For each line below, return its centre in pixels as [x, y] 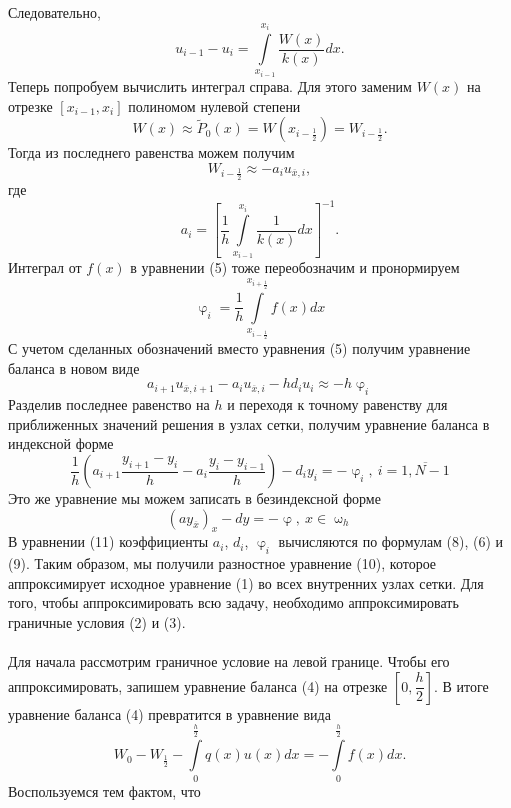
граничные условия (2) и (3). [97, 622]
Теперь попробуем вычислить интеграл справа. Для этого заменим [210, 86]
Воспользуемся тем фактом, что [104, 790]
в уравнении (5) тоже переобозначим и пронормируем [295, 267]
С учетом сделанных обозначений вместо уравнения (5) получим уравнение [239, 348]
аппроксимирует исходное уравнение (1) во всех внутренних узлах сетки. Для [246, 582]
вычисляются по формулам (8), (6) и [391, 541]
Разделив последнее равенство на [109, 404]
